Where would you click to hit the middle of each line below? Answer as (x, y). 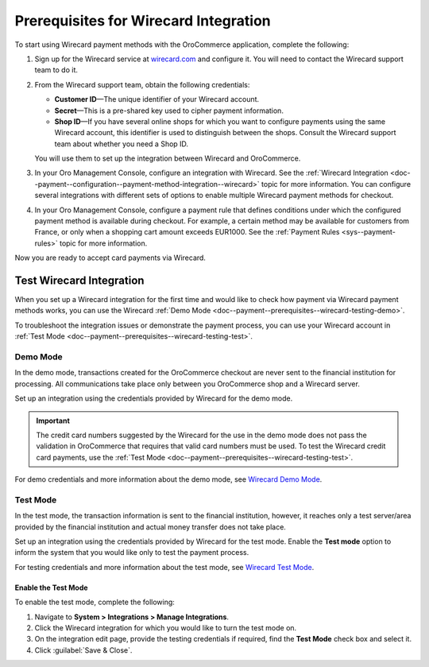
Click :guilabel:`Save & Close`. (83, 650)
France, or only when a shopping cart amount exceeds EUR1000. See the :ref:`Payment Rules (187, 232)
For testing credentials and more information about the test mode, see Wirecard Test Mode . (164, 567)
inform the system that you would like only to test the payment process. (132, 553)
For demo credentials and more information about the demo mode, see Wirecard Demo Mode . (168, 479)
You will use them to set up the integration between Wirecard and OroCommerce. (168, 158)
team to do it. (56, 70)
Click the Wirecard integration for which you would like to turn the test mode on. (166, 628)
